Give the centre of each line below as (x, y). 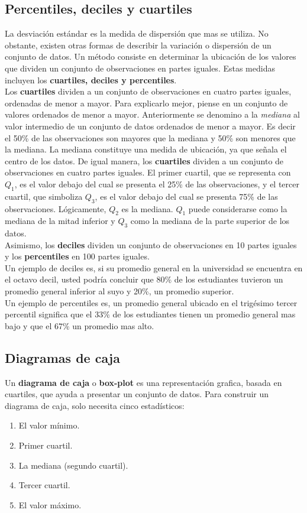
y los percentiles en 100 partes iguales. (77, 256)
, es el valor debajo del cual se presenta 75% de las (186, 196)
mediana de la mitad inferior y (60, 221)
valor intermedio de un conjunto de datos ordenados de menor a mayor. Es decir (150, 126)
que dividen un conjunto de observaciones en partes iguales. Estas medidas (140, 68)
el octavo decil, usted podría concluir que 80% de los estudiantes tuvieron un (144, 279)
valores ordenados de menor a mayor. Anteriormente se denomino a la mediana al (152, 114)
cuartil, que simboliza (44, 196)
